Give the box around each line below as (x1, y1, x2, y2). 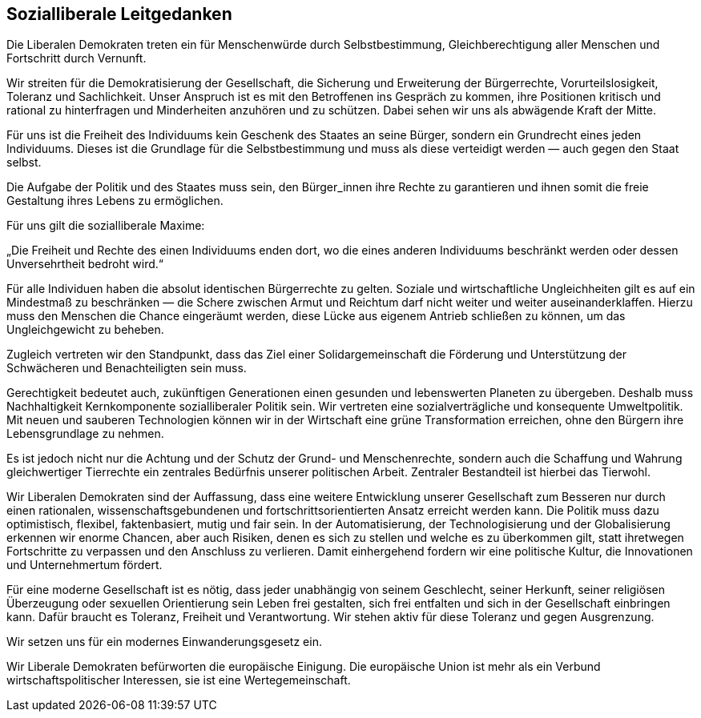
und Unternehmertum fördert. (6, 558, 163, 572)
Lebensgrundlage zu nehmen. (6, 427, 164, 441)
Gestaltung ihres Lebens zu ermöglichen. (6, 194, 224, 208)
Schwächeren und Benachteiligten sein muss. (6, 361, 247, 375)
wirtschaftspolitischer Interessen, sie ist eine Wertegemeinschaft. (6, 673, 351, 688)
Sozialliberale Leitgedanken (6, 4, 232, 24)
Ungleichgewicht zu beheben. (6, 323, 164, 337)
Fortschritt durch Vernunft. (6, 51, 147, 66)
